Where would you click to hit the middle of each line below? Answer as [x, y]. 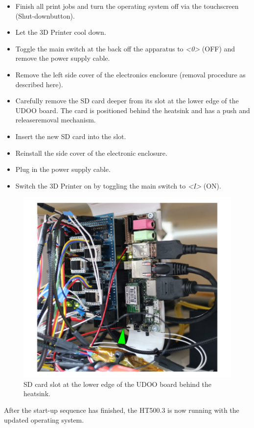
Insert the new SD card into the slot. [71, 136]
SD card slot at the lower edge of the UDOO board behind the [118, 384]
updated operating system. [44, 419]
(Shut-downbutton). [45, 15]
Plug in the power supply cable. [63, 169]
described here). [39, 84]
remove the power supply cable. [63, 58]
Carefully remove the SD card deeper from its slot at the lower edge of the [127, 101]
